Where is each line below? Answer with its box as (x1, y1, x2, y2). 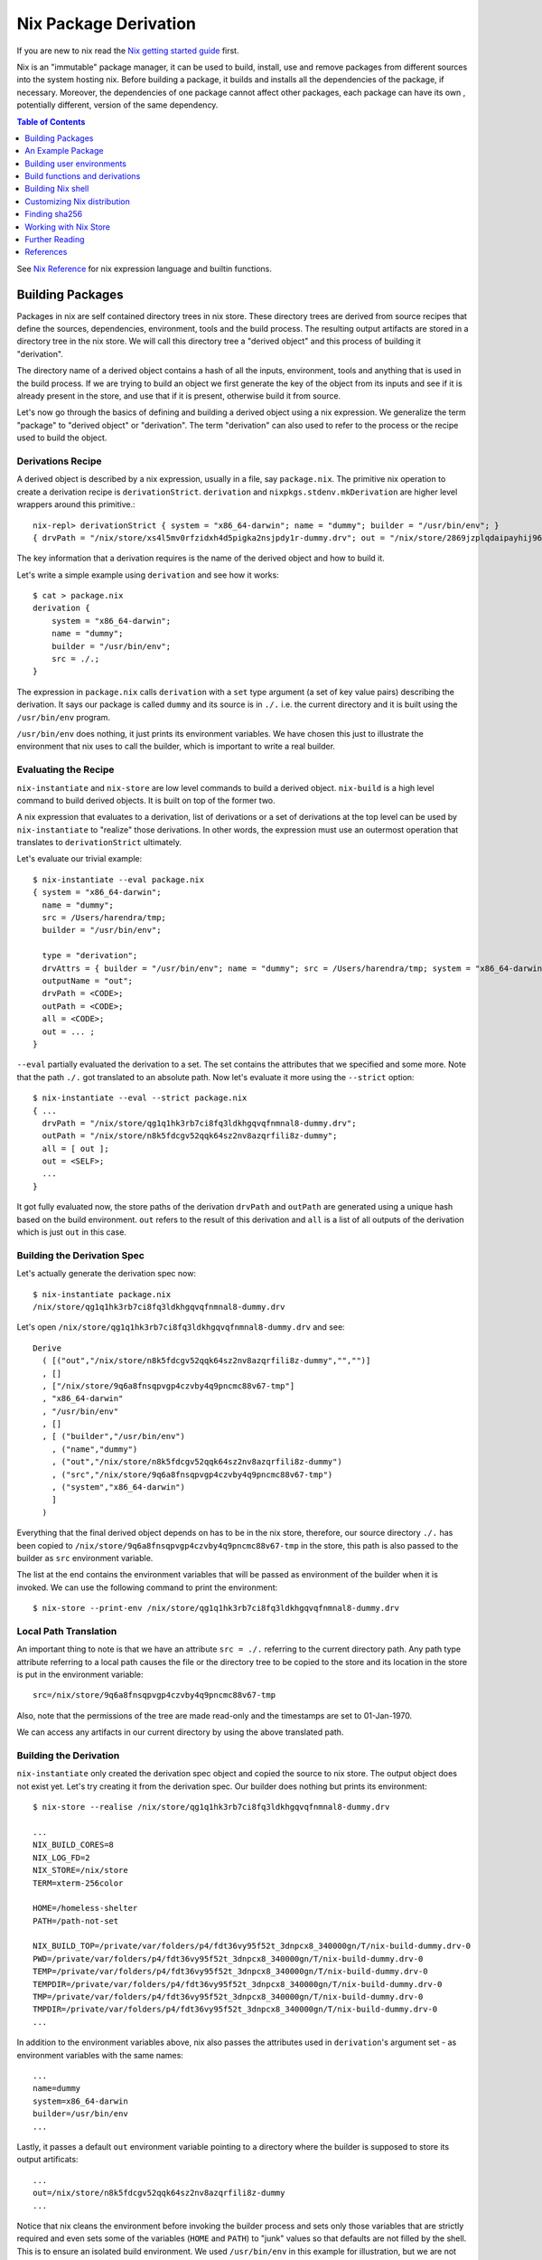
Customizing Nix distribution (24, 195, 131, 207)
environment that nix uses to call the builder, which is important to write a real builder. (16, 741, 336, 752)
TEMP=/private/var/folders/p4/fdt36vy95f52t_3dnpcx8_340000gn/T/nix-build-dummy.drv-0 (33, 1966, 428, 1977)
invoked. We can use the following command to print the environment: (16, 1582, 278, 1593)
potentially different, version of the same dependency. (16, 99, 219, 110)
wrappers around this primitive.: (16, 499, 135, 510)
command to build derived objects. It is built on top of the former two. (16, 795, 276, 805)
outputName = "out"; (42, 976, 134, 985)
